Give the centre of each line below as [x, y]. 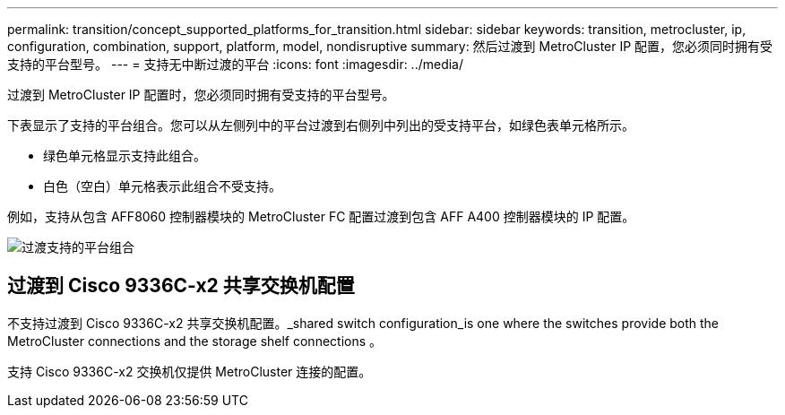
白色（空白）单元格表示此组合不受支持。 [162, 186]
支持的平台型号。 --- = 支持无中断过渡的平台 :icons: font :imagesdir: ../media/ [236, 64]
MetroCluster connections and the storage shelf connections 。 [195, 341]
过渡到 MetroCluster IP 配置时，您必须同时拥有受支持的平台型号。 [201, 95]
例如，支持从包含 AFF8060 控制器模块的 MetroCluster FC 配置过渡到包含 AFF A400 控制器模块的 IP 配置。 [321, 216]
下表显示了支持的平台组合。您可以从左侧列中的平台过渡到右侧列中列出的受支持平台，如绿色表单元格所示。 [321, 125]
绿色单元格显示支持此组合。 [125, 156]
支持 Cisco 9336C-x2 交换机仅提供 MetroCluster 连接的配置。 [190, 371]
